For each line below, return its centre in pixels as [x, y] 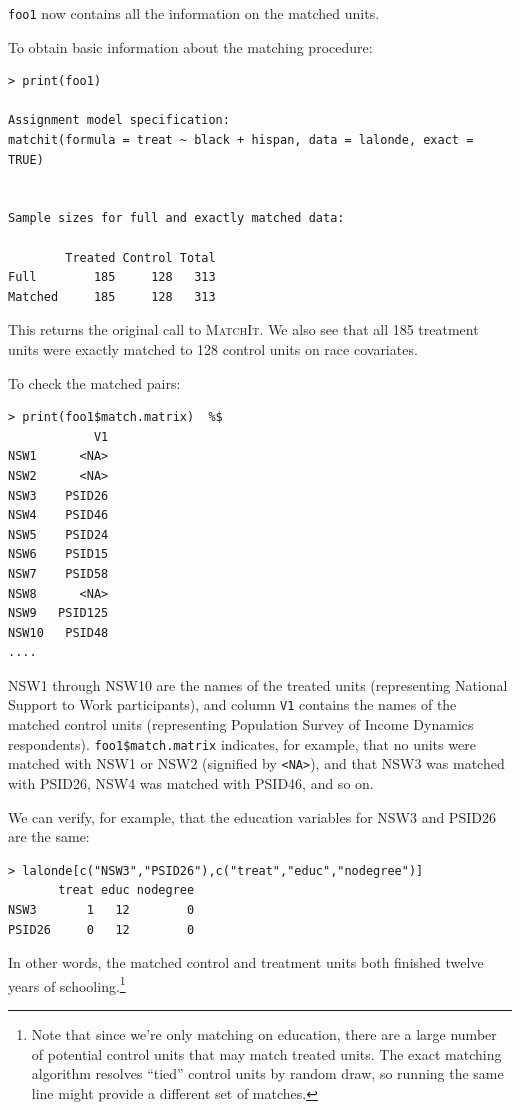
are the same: [49, 836]
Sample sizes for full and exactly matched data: [176, 218]
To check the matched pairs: [94, 382]
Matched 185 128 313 [112, 296]
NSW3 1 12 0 [101, 910]
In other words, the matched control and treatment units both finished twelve [246, 962]
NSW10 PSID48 [58, 632]
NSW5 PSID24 [58, 534]
